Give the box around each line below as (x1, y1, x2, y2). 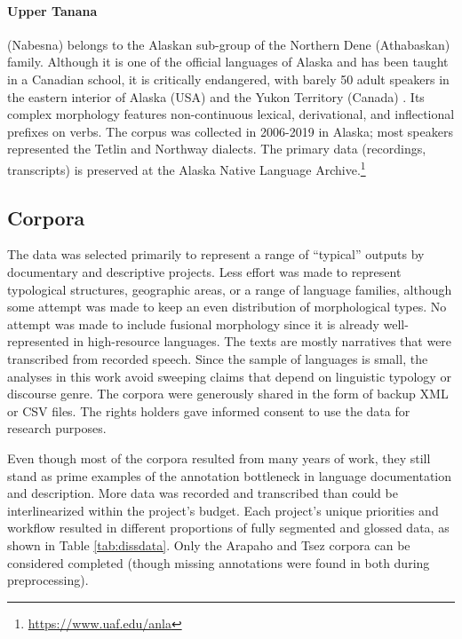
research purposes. (7, 419, 107, 438)
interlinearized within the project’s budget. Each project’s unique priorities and (7, 501, 439, 519)
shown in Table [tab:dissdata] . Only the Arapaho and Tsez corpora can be (7, 535, 410, 554)
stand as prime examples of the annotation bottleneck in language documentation (7, 466, 452, 485)
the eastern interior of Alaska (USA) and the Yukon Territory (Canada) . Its (7, 87, 425, 106)
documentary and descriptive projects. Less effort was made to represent (7, 263, 402, 280)
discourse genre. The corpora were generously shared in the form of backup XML (7, 384, 449, 403)
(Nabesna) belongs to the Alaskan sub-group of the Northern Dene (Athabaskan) (7, 35, 450, 53)
